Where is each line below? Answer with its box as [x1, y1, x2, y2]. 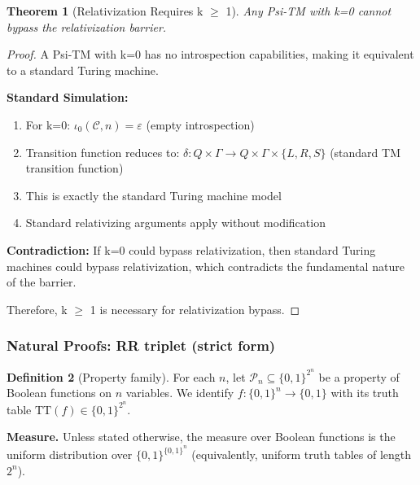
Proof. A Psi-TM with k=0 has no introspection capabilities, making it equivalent [7, 46, 414, 63]
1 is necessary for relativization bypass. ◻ [90, 300, 300, 317]
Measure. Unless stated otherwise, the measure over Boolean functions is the [7, 428, 396, 445]
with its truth [330, 384, 399, 401]
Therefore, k [7, 300, 68, 317]
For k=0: [25, 116, 71, 133]
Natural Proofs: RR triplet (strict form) [7, 335, 276, 356]
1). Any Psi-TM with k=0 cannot [225, 2, 392, 19]
